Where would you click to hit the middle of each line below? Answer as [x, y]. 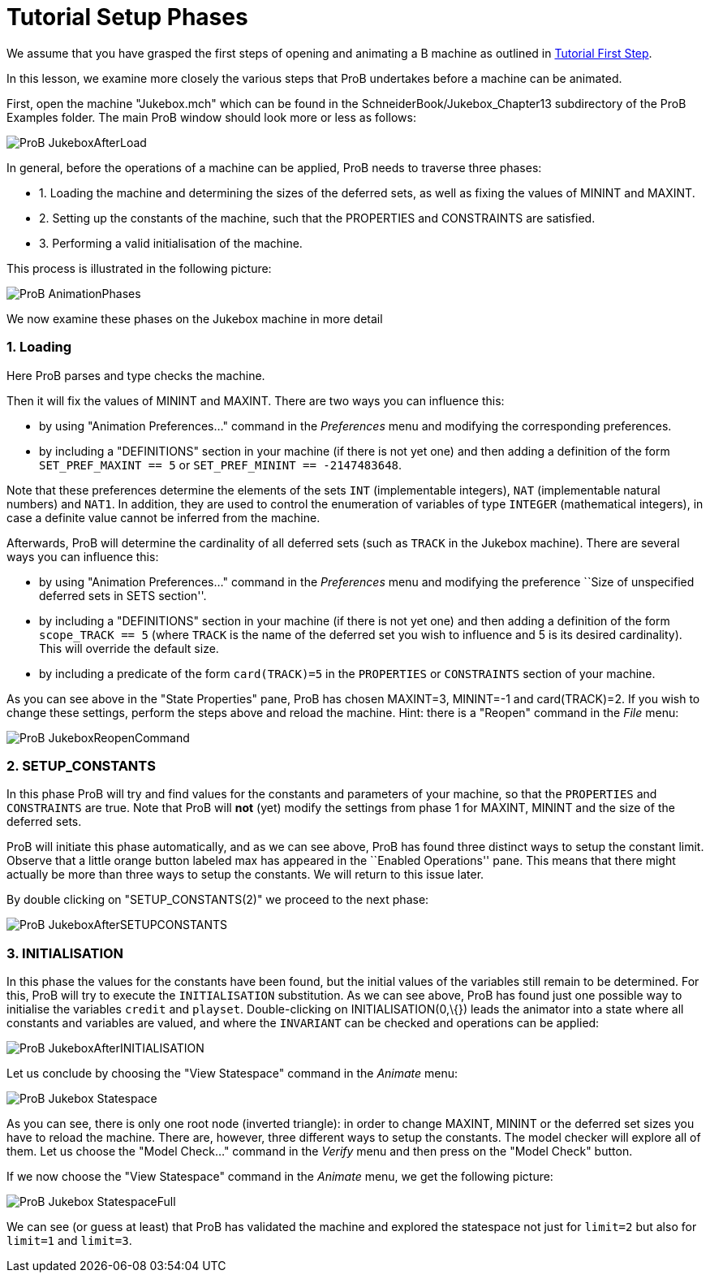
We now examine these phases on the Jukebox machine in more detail [195, 318]
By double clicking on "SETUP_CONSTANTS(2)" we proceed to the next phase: [218, 900]
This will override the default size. [129, 648]
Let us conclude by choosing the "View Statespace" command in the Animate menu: [232, 1073]
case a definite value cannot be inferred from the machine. [164, 517]
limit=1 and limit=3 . [69, 1240]
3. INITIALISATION [65, 953]
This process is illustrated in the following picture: [139, 268]
